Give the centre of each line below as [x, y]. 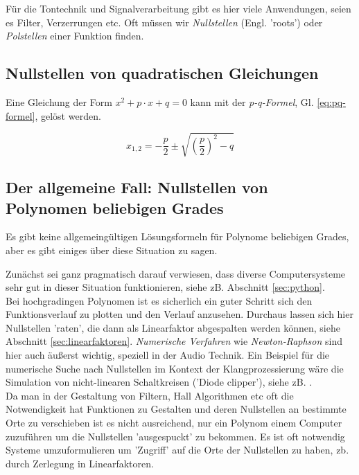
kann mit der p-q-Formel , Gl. [252, 101]
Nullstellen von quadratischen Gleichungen [162, 73]
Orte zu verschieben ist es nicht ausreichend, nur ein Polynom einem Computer [174, 423]
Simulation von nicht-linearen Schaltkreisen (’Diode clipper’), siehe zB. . [159, 382]
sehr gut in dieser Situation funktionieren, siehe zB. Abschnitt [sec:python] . [165, 287]
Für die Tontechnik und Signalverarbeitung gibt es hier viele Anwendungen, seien [178, 8]
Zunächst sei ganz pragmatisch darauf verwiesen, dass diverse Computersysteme [176, 273]
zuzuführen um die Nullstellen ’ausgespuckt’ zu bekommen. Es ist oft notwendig [175, 436]
